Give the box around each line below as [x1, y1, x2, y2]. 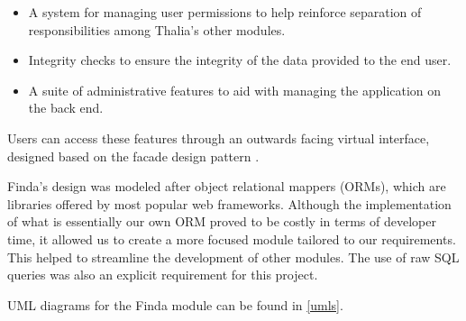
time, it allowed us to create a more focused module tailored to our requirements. [7, 229, 456, 248]
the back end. [28, 98, 104, 117]
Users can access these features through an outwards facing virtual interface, [7, 128, 430, 147]
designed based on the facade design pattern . [7, 146, 260, 165]
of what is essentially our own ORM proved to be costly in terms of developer [7, 212, 436, 231]
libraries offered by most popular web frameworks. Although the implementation [7, 194, 452, 213]
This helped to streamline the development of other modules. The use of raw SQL [7, 247, 460, 266]
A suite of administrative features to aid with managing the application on [28, 80, 442, 99]
